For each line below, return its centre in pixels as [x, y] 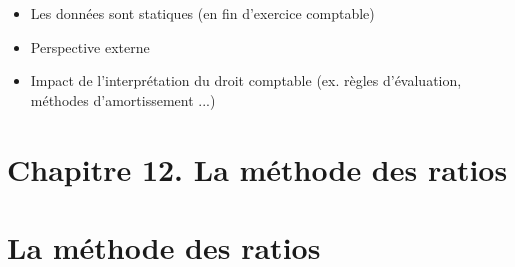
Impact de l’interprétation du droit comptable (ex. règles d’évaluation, [246, 80]
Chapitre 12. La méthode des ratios [257, 168]
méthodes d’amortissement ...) [123, 99]
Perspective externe [90, 46]
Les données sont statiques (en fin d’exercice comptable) [202, 13]
